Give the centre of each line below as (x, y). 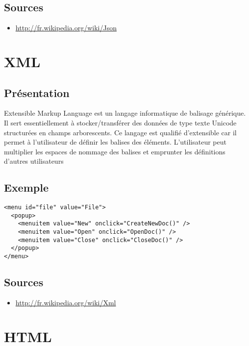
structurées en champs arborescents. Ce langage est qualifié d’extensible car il (120, 132)
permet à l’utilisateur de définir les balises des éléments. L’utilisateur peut (115, 142)
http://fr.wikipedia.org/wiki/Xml (66, 302)
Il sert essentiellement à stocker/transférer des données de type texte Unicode (120, 122)
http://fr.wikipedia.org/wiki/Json (66, 28)
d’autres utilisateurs (34, 161)
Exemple (26, 187)
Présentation (37, 92)
